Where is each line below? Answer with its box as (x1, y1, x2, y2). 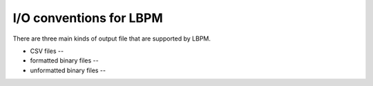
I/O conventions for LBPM (12, 10, 164, 25)
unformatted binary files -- (30, 66, 106, 74)
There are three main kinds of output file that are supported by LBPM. (12, 34, 211, 43)
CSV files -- (30, 47, 64, 55)
